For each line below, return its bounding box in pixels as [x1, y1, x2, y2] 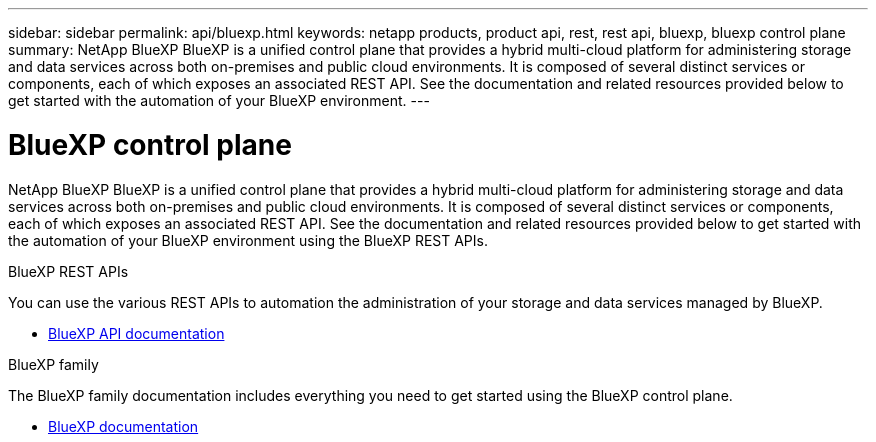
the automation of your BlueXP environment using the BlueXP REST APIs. [8, 231, 488, 249]
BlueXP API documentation [48, 324, 225, 342]
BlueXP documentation [48, 417, 199, 435]
